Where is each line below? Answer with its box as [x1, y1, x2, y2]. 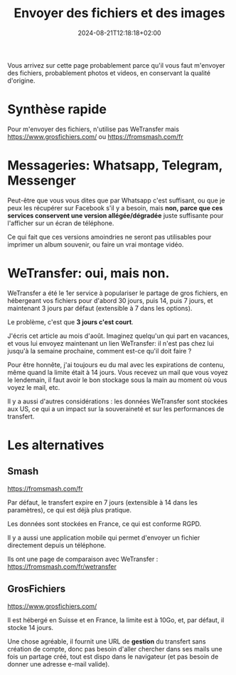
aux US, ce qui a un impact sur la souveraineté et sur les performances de [7, 404, 225, 413]
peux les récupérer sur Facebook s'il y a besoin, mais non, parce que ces [7, 203, 223, 212]
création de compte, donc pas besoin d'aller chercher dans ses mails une [7, 644, 222, 653]
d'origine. [7, 76, 36, 85]
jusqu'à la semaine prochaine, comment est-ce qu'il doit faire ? [7, 346, 192, 355]
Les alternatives [7, 437, 104, 453]
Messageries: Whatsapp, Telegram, [7, 158, 222, 174]
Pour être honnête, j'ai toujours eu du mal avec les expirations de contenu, [7, 360, 225, 369]
